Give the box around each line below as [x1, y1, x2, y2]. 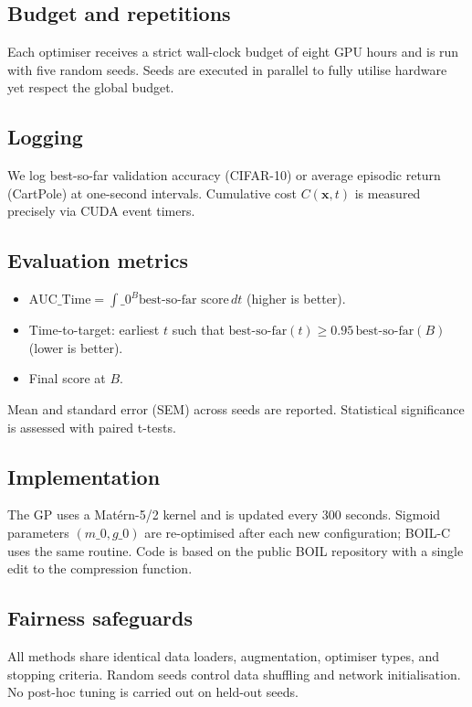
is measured [354, 183, 421, 202]
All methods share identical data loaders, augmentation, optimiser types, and [7, 646, 440, 665]
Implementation [7, 462, 161, 490]
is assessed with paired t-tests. [7, 417, 176, 436]
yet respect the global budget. [7, 78, 174, 97]
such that [172, 320, 225, 339]
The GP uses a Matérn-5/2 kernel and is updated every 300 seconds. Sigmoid [7, 505, 441, 524]
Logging [7, 123, 83, 151]
